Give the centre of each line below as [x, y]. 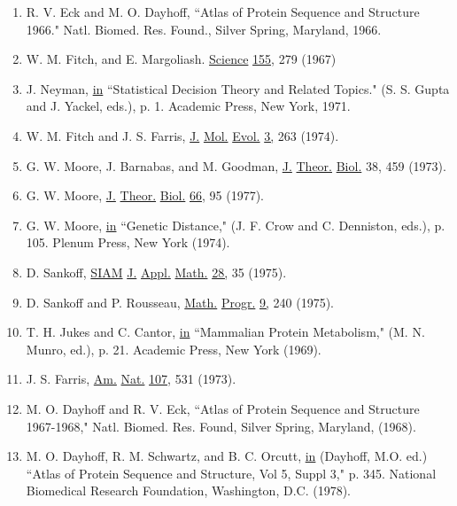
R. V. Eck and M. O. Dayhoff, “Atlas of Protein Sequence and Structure [223, 12]
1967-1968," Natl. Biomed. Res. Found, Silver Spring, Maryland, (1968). [221, 426]
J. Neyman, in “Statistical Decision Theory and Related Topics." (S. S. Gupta [238, 88]
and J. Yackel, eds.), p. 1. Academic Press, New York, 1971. [188, 106]
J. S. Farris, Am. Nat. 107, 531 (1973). [131, 379]
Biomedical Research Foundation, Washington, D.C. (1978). [188, 490]
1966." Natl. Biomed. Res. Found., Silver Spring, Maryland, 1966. [204, 29]
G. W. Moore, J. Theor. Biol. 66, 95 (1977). [145, 195]
